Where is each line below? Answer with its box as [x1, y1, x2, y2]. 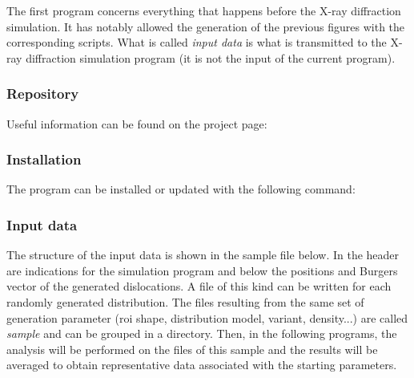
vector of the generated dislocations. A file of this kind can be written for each [6, 278, 392, 295]
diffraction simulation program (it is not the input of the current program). [26, 49, 396, 66]
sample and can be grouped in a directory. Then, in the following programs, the [6, 325, 397, 342]
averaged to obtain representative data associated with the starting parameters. [6, 356, 397, 373]
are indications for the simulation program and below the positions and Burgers [6, 262, 398, 278]
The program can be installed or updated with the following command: [6, 181, 356, 197]
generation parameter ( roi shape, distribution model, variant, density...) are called [6, 309, 408, 326]
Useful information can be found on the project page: [6, 115, 267, 132]
